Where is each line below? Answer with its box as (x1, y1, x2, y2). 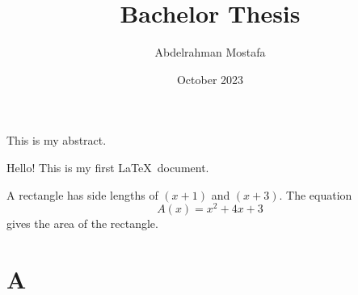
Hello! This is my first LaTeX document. (6, 158, 209, 175)
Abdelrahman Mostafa (154, 44, 266, 61)
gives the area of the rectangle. (6, 215, 158, 232)
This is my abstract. (6, 132, 107, 149)
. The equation (279, 186, 352, 203)
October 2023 (176, 70, 244, 87)
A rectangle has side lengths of (6, 186, 158, 203)
